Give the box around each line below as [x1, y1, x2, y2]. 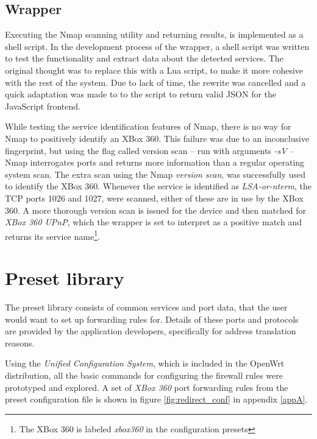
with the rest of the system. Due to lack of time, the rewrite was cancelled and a [5, 76, 306, 88]
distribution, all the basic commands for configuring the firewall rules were [5, 369, 283, 382]
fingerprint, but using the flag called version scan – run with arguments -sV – [5, 144, 294, 156]
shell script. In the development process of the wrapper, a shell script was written [5, 40, 310, 52]
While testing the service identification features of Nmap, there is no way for [5, 120, 291, 133]
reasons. [5, 336, 35, 349]
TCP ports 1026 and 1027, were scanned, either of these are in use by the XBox [5, 191, 304, 204]
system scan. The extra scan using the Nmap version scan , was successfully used [5, 167, 305, 180]
